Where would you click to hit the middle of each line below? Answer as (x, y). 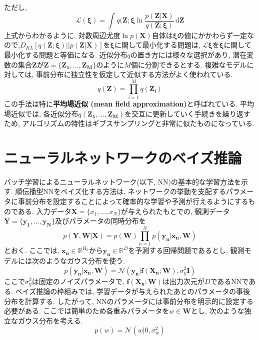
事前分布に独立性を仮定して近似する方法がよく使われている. (134, 74)
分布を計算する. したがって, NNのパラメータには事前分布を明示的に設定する (129, 301)
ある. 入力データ (44, 211)
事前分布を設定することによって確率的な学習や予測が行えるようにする (133, 201)
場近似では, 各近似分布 (41, 113)
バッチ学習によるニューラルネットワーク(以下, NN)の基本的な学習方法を (123, 181)
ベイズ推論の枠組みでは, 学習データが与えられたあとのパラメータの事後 (133, 291)
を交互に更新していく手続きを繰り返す (187, 113)
